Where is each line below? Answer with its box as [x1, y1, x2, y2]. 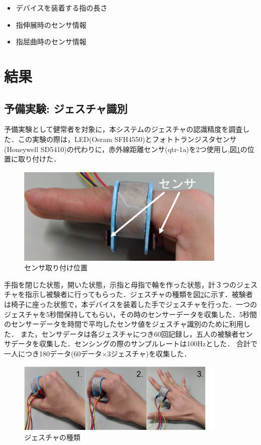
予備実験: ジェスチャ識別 [4, 100, 128, 116]
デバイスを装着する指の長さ [16, 3, 108, 13]
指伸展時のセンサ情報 [16, 19, 86, 30]
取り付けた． [18, 154, 60, 164]
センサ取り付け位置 [24, 262, 88, 273]
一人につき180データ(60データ [4, 348, 102, 358]
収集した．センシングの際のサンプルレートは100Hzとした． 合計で [39, 338, 257, 349]
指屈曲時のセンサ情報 [16, 36, 86, 47]
